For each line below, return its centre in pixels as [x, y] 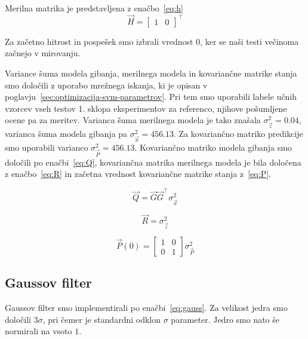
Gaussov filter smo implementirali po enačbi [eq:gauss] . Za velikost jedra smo [146, 308]
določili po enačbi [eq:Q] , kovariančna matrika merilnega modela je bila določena [153, 162]
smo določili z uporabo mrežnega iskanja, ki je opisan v [106, 85]
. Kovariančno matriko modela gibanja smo [213, 147]
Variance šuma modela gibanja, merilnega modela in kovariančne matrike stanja [151, 73]
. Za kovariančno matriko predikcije [238, 134]
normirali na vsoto [38, 331]
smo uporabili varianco [47, 147]
